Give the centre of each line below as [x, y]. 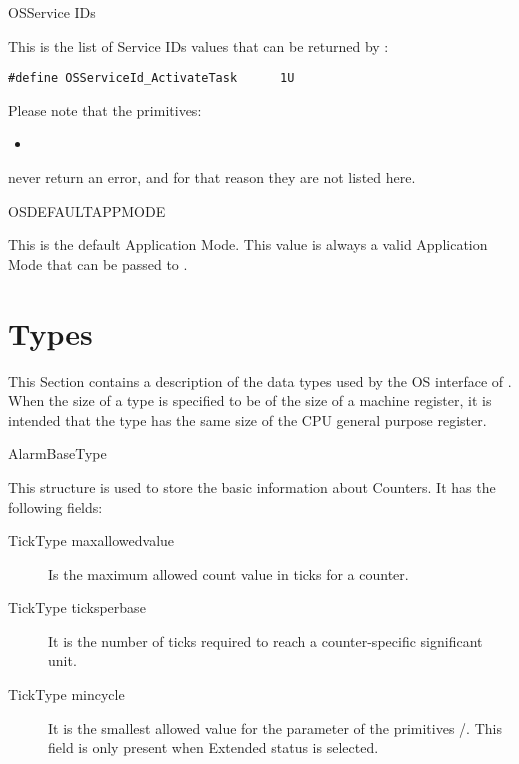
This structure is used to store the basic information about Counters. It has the [252, 486]
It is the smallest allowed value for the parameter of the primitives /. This [275, 727]
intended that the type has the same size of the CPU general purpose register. [247, 419]
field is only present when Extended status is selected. [213, 747]
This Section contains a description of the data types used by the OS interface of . [260, 380]
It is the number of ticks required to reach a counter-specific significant [265, 640]
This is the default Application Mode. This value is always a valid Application [248, 244]
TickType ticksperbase [77, 607]
